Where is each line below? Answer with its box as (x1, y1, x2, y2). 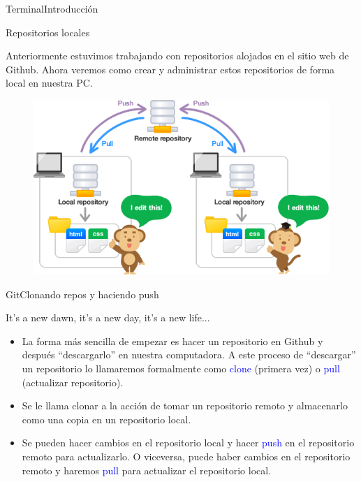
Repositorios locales (6, 24, 90, 39)
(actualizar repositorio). (22, 374, 124, 389)
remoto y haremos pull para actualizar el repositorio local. (22, 462, 272, 477)
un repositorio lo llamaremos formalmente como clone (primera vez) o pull (22, 361, 340, 376)
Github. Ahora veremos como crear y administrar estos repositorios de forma (6, 61, 335, 76)
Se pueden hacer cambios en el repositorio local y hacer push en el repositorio (22, 435, 355, 450)
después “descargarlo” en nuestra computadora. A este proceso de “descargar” (22, 347, 356, 362)
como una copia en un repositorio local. (22, 411, 191, 426)
